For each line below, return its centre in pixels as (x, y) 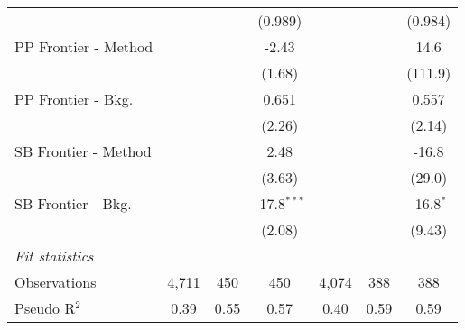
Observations (56, 282)
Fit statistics (54, 256)
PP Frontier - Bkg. (74, 99)
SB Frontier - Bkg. (73, 203)
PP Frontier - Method (84, 46)
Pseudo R (45, 308)
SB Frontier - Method (83, 151)
